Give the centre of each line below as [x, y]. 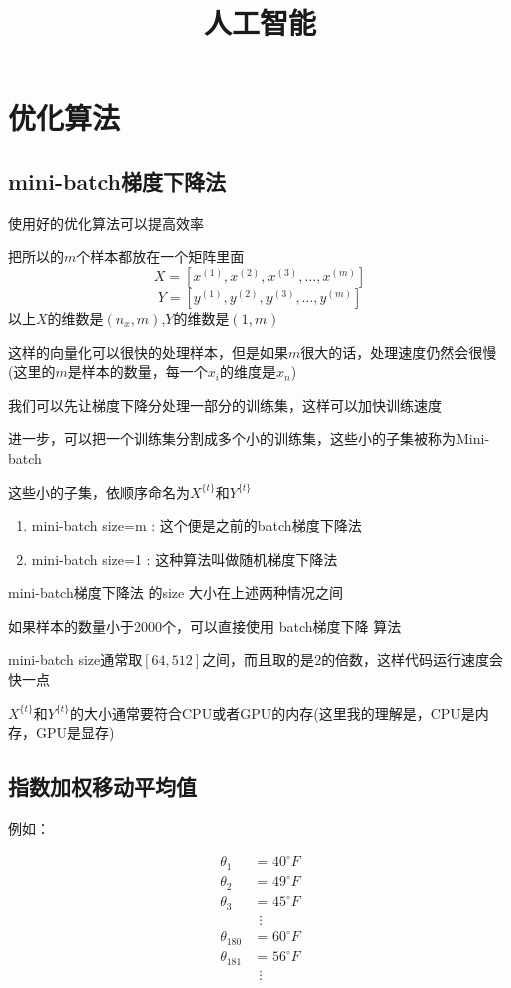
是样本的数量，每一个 [137, 371]
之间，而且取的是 [258, 659]
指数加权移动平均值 [102, 786]
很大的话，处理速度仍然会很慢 [398, 351]
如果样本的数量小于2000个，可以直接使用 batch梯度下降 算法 [205, 625]
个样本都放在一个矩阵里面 [160, 256]
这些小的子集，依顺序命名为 [99, 491]
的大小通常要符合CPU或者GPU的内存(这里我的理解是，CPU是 [272, 712]
